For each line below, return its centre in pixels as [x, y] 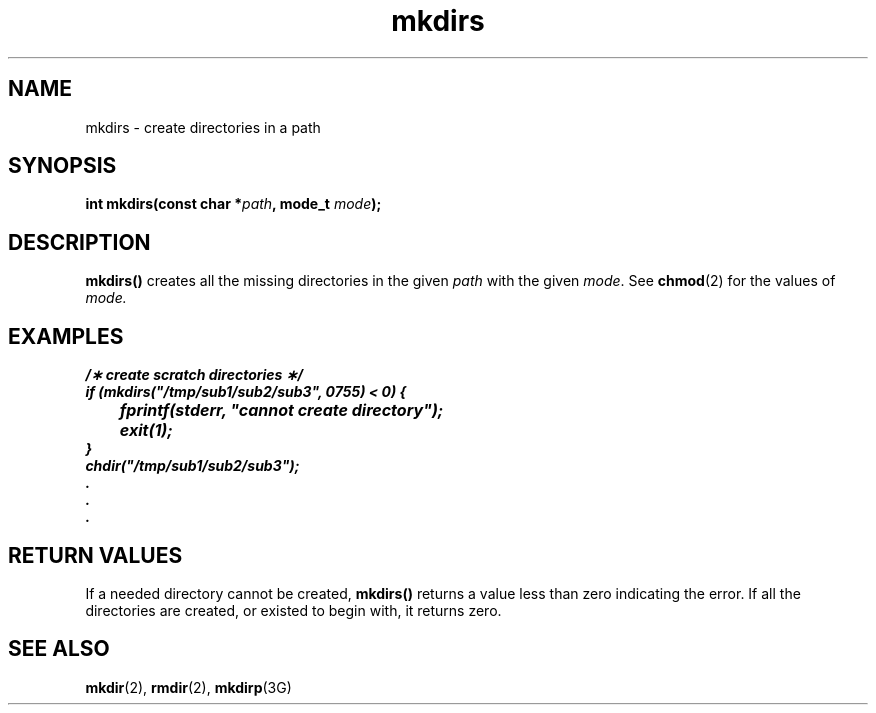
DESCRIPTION [79, 242]
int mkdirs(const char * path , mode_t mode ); [233, 204]
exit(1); [146, 430]
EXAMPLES [66, 336]
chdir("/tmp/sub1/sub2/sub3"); [192, 466]
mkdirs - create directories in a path [203, 127]
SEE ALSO [59, 649]
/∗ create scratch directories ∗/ [194, 375]
